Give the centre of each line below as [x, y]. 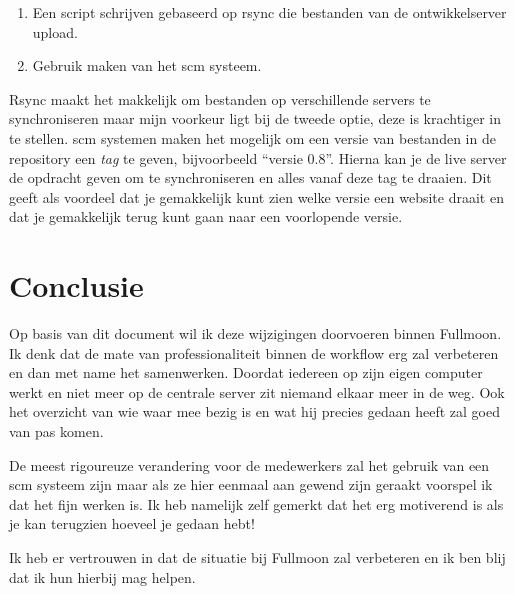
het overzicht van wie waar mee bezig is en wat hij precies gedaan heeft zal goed [254, 411]
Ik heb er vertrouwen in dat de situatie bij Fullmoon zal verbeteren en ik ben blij [257, 557]
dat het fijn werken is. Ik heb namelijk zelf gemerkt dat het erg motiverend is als [256, 503]
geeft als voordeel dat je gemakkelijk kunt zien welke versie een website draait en [256, 196]
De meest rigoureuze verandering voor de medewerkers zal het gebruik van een [249, 464]
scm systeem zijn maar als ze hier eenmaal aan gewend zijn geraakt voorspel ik [251, 484]
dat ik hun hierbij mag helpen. [102, 576]
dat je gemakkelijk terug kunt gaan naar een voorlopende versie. [206, 216]
